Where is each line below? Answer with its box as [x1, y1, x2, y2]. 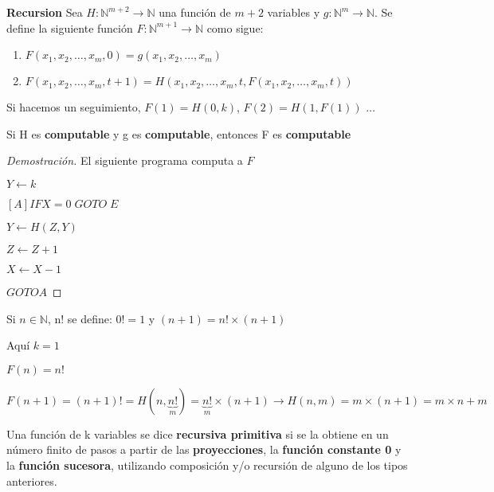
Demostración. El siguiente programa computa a [6, 152, 243, 169]
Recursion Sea [6, 4, 83, 20]
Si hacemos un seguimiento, [6, 99, 141, 115]
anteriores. [6, 472, 57, 489]
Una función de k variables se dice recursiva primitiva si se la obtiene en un [6, 425, 389, 442]
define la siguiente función [6, 19, 133, 36]
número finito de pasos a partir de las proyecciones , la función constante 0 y [6, 441, 402, 458]
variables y [267, 4, 320, 20]
